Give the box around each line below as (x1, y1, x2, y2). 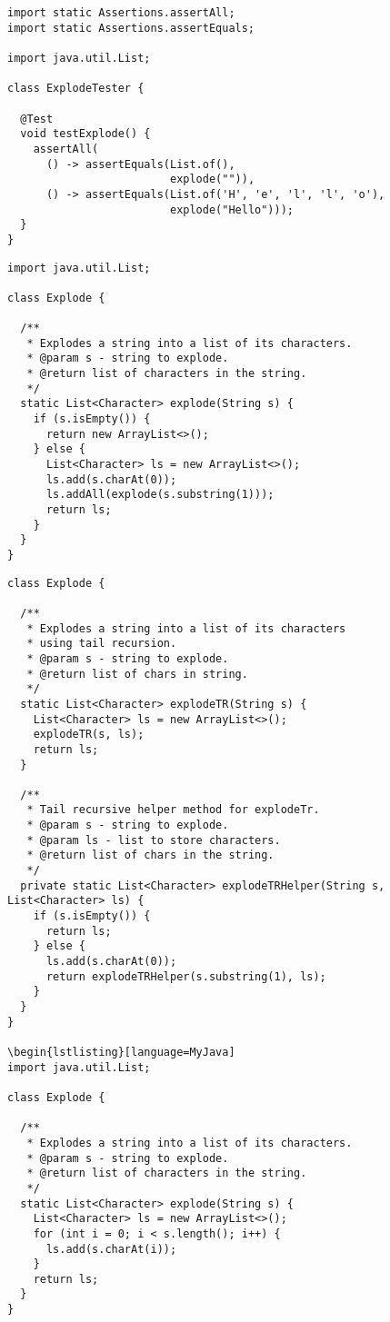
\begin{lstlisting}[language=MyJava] (7, 1045, 235, 1059)
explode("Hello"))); (169, 203, 295, 216)
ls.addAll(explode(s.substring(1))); (45, 488, 275, 502)
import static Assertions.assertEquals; (7, 21, 255, 35)
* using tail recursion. (26, 637, 177, 651)
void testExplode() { (20, 127, 151, 141)
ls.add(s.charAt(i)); (45, 1242, 177, 1256)
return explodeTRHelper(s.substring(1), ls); (45, 969, 326, 983)
